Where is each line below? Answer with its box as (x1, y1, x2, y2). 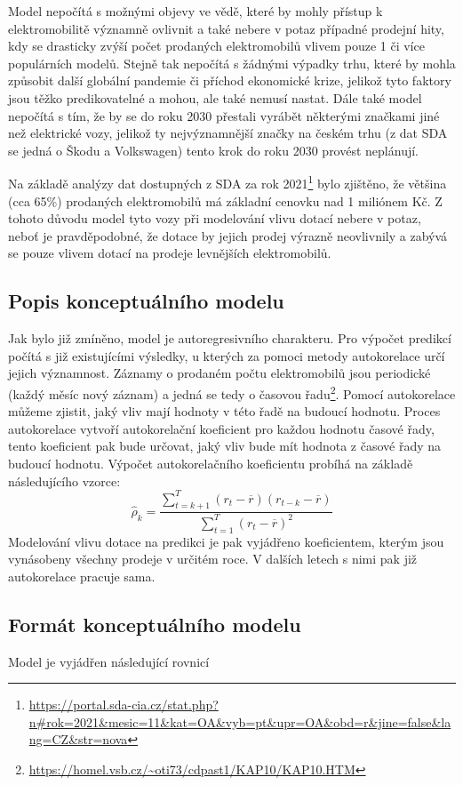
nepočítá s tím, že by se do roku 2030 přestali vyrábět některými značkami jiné (8, 106, 440, 124)
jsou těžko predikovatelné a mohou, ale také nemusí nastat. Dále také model (8, 88, 422, 107)
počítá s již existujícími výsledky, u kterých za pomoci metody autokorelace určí (8, 346, 445, 364)
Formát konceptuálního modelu (8, 610, 301, 637)
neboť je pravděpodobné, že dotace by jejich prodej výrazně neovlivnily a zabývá (8, 226, 448, 244)
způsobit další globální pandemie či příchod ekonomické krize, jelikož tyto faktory (8, 71, 451, 90)
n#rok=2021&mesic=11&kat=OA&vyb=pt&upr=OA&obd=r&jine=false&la (28, 712, 451, 731)
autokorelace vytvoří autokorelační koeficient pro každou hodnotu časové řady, (8, 419, 435, 437)
